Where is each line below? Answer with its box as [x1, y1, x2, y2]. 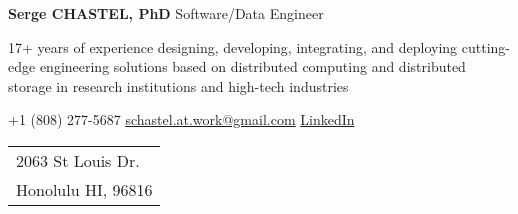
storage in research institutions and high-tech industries [8, 75, 349, 96]
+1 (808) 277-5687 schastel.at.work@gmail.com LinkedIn [8, 109, 355, 130]
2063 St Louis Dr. [16, 148, 140, 172]
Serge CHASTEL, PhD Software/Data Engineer [8, 3, 324, 23]
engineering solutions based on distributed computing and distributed [39, 56, 466, 77]
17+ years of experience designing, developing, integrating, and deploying [8, 36, 458, 57]
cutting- [461, 36, 510, 57]
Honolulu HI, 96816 [16, 177, 153, 201]
